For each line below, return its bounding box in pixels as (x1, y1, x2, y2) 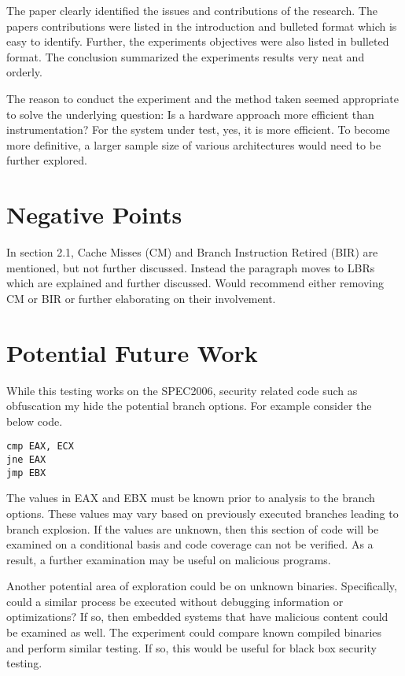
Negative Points (6, 198, 182, 231)
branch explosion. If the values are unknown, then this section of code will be (6, 520, 379, 537)
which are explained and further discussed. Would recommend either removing (6, 275, 384, 291)
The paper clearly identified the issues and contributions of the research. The (6, 2, 377, 18)
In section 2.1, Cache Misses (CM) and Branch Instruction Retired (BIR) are (6, 244, 378, 260)
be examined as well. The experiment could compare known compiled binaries (6, 624, 382, 641)
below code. (6, 412, 63, 429)
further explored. (6, 152, 87, 168)
